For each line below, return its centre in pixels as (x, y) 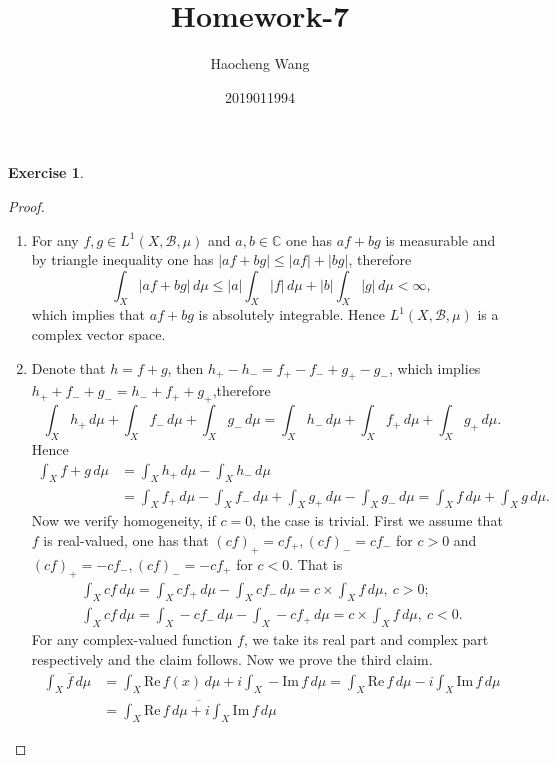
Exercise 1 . (46, 172)
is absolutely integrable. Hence (291, 314)
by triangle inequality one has (122, 259)
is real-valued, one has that (126, 539)
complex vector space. (98, 334)
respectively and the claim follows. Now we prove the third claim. (232, 658)
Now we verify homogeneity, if (123, 520)
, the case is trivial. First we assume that (377, 520)
